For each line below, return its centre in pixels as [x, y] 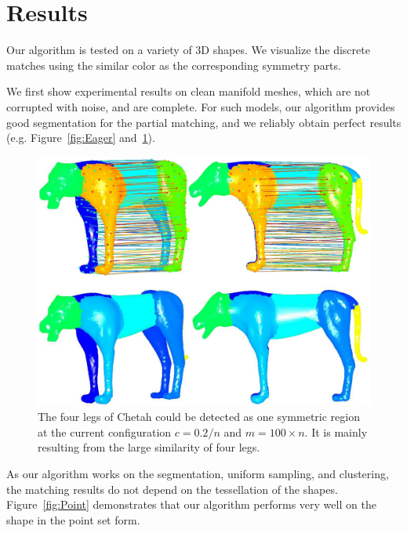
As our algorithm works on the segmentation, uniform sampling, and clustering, [198, 474]
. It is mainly [336, 431]
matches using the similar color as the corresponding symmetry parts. [174, 65]
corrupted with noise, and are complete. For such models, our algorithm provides [201, 106]
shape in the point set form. [73, 519]
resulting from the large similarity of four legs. [149, 447]
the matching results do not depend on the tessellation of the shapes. [172, 489]
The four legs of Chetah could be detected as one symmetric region [199, 417]
